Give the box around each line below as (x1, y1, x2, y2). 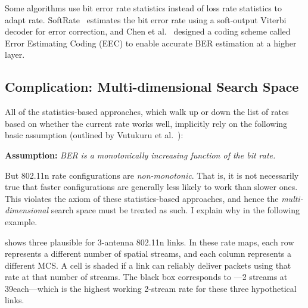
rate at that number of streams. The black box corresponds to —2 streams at (5, 270, 288, 283)
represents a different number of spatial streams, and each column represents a (5, 247, 292, 260)
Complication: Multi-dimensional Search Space (5, 77, 299, 96)
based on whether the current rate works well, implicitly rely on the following (5, 117, 288, 129)
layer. (5, 48, 25, 61)
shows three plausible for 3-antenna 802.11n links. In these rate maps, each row (5, 235, 294, 248)
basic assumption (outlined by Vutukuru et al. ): (5, 129, 183, 141)
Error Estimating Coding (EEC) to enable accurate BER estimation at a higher (5, 36, 297, 49)
